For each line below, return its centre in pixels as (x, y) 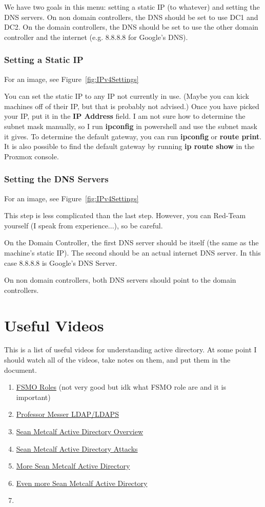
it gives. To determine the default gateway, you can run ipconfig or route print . (133, 136)
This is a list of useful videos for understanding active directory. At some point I (130, 350)
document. (21, 369)
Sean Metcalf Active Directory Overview (80, 431)
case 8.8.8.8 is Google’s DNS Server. (61, 262)
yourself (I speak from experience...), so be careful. (84, 225)
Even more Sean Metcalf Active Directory (82, 483)
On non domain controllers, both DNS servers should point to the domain (120, 280)
